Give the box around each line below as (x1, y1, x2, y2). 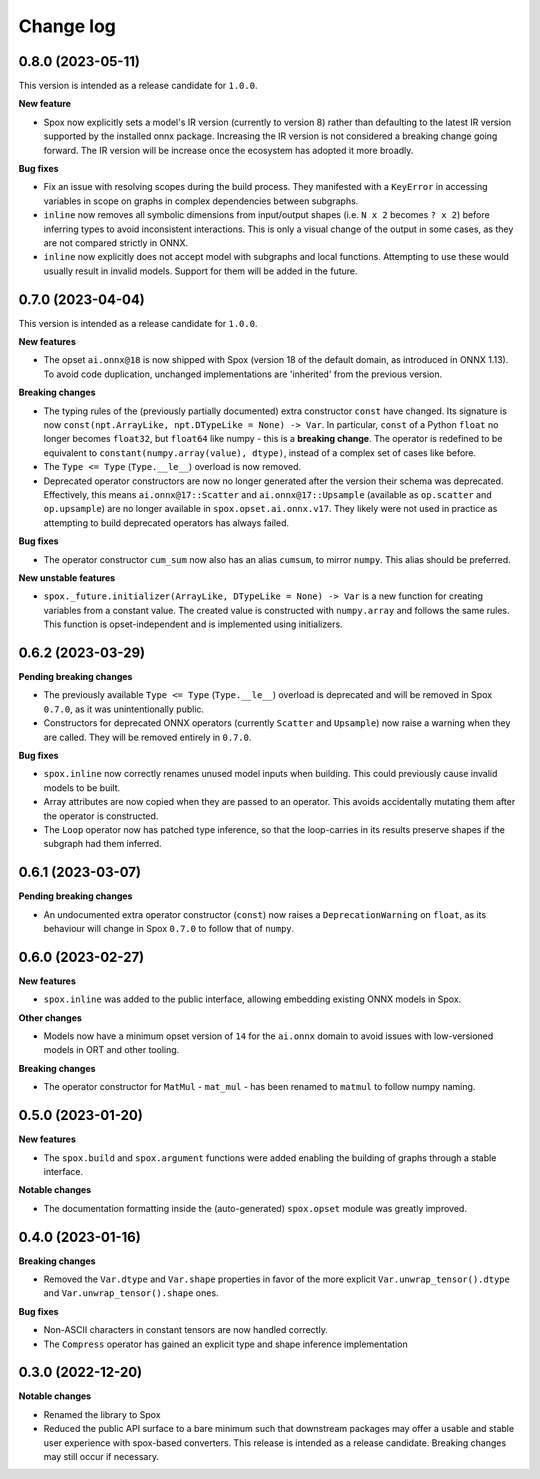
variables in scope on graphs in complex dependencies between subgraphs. (43, 195, 359, 207)
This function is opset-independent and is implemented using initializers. (43, 618, 344, 630)
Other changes (18, 1011, 82, 1024)
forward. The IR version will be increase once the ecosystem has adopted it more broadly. (43, 144, 414, 156)
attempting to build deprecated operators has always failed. (43, 516, 290, 529)
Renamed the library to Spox (43, 1408, 161, 1420)
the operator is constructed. (43, 810, 159, 822)
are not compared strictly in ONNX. (43, 236, 189, 249)
